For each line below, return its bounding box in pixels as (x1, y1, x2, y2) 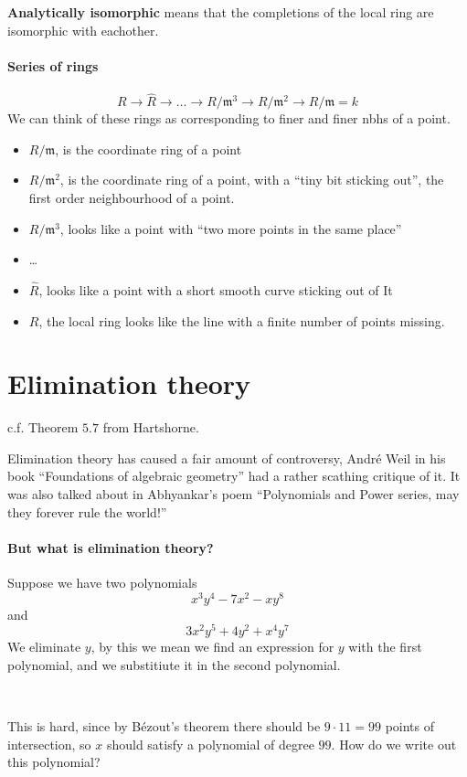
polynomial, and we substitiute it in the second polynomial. (7, 655, 341, 674)
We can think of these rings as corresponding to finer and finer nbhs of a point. (7, 109, 451, 128)
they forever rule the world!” (7, 502, 167, 521)
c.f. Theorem (7, 418, 79, 437)
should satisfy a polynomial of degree (106, 734, 314, 753)
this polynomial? (7, 752, 101, 772)
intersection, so (7, 734, 91, 753)
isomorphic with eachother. (7, 20, 159, 39)
